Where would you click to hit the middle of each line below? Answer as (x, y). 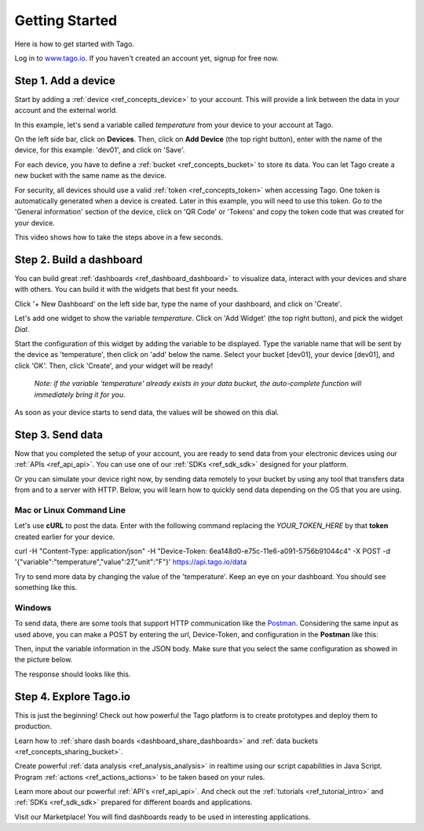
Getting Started (66, 20)
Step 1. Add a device (65, 80)
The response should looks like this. (73, 674)
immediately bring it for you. (80, 394)
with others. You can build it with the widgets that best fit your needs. (127, 290)
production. (33, 727)
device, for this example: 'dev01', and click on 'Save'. (100, 150)
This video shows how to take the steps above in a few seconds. (119, 237)
